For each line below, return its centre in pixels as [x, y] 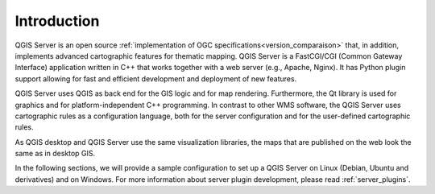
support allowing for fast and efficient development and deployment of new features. [156, 78]
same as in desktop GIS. [55, 154]
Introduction [57, 21]
